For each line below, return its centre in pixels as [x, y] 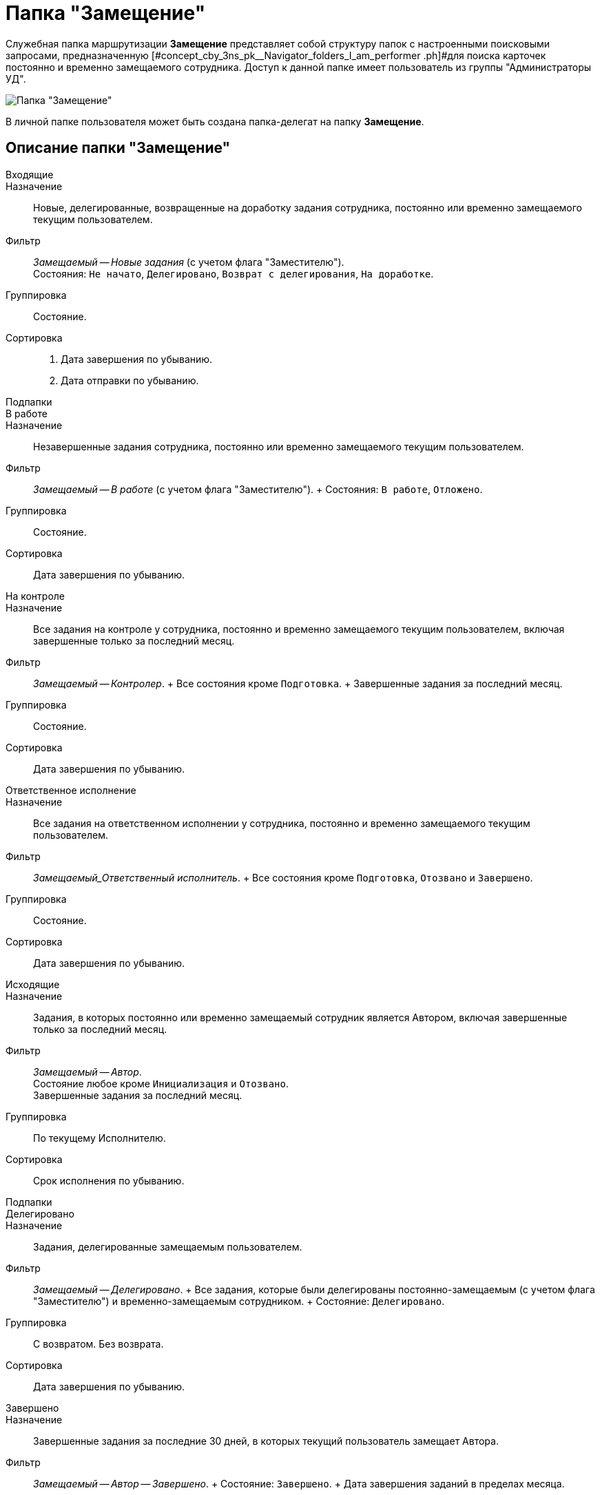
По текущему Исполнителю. [100, 1138]
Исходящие [33, 984]
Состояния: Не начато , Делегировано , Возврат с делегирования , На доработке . [234, 273]
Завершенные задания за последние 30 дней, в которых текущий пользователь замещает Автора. [266, 1441]
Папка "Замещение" [106, 13]
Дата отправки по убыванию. [130, 380]
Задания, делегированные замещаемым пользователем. [168, 1246]
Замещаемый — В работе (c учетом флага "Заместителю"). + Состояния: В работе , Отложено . [258, 489]
